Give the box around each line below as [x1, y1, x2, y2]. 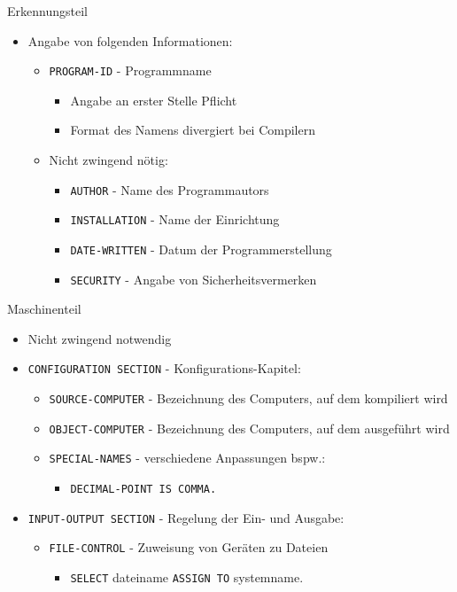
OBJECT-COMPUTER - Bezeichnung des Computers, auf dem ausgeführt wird [49, 418, 450, 437]
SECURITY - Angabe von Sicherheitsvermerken [70, 269, 317, 288]
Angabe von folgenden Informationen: [27, 31, 233, 50]
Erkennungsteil [7, 2, 88, 19]
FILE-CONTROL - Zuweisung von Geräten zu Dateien [49, 538, 329, 557]
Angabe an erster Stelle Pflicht [70, 90, 237, 109]
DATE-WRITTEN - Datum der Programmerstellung [70, 239, 332, 258]
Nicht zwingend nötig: [49, 151, 168, 169]
